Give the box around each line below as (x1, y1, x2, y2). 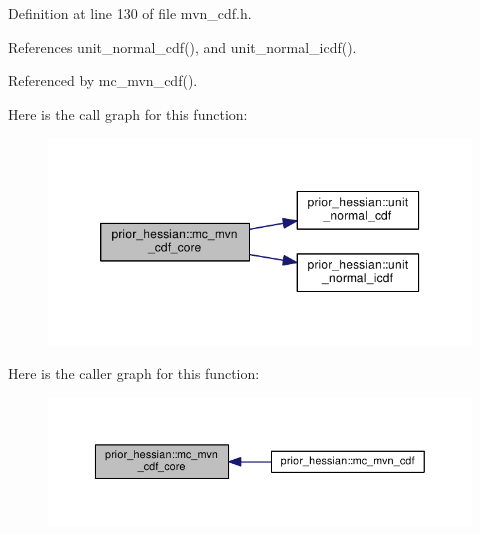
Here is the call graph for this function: (8, 103, 248, 124)
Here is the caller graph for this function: (8, 362, 260, 383)
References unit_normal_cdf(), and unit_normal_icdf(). (8, 36, 357, 57)
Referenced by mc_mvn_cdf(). (8, 70, 198, 91)
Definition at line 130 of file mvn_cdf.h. (8, 3, 252, 23)
